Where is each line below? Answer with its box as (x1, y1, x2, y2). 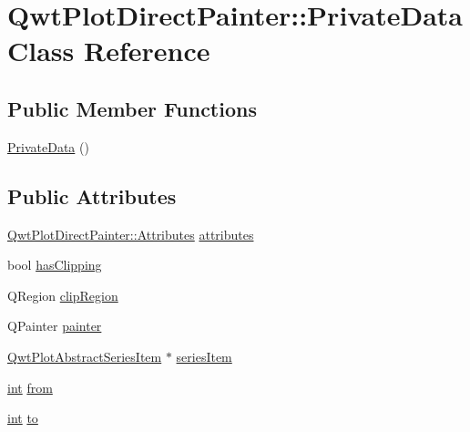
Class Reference (7, 32, 210, 69)
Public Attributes (7, 181, 177, 210)
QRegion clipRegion (7, 285, 118, 304)
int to (7, 408, 38, 427)
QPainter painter (7, 316, 102, 335)
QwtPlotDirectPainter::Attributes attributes (7, 224, 254, 243)
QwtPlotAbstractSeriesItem (7, 346, 162, 365)
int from (7, 377, 53, 396)
